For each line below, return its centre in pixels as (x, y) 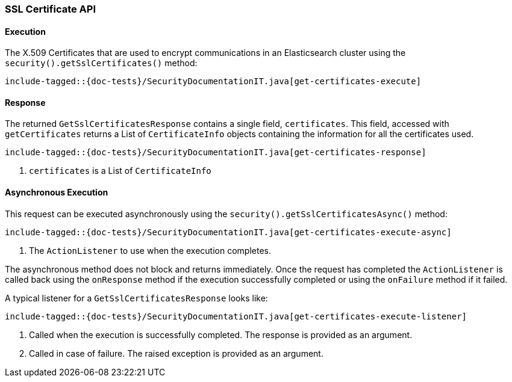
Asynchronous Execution (57, 193)
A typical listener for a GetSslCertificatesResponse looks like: (136, 298)
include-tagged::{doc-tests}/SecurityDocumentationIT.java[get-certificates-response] (216, 152)
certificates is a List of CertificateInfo (120, 171)
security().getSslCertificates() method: (101, 63)
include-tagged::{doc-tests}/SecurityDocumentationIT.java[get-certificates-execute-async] (228, 232)
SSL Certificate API (51, 9)
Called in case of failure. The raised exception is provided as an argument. (176, 353)
